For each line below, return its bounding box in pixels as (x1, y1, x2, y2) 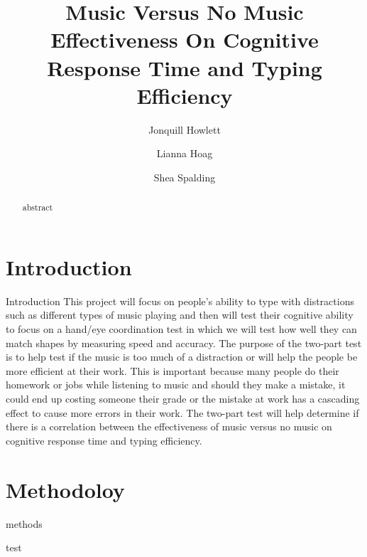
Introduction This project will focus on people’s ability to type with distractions (6, 293, 354, 308)
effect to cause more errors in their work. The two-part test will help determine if (6, 405, 359, 420)
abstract (22, 201, 53, 213)
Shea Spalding (153, 169, 216, 184)
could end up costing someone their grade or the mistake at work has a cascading (6, 391, 360, 406)
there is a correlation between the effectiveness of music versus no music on (6, 419, 332, 434)
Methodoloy (6, 474, 125, 504)
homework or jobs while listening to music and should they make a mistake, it (6, 377, 346, 392)
